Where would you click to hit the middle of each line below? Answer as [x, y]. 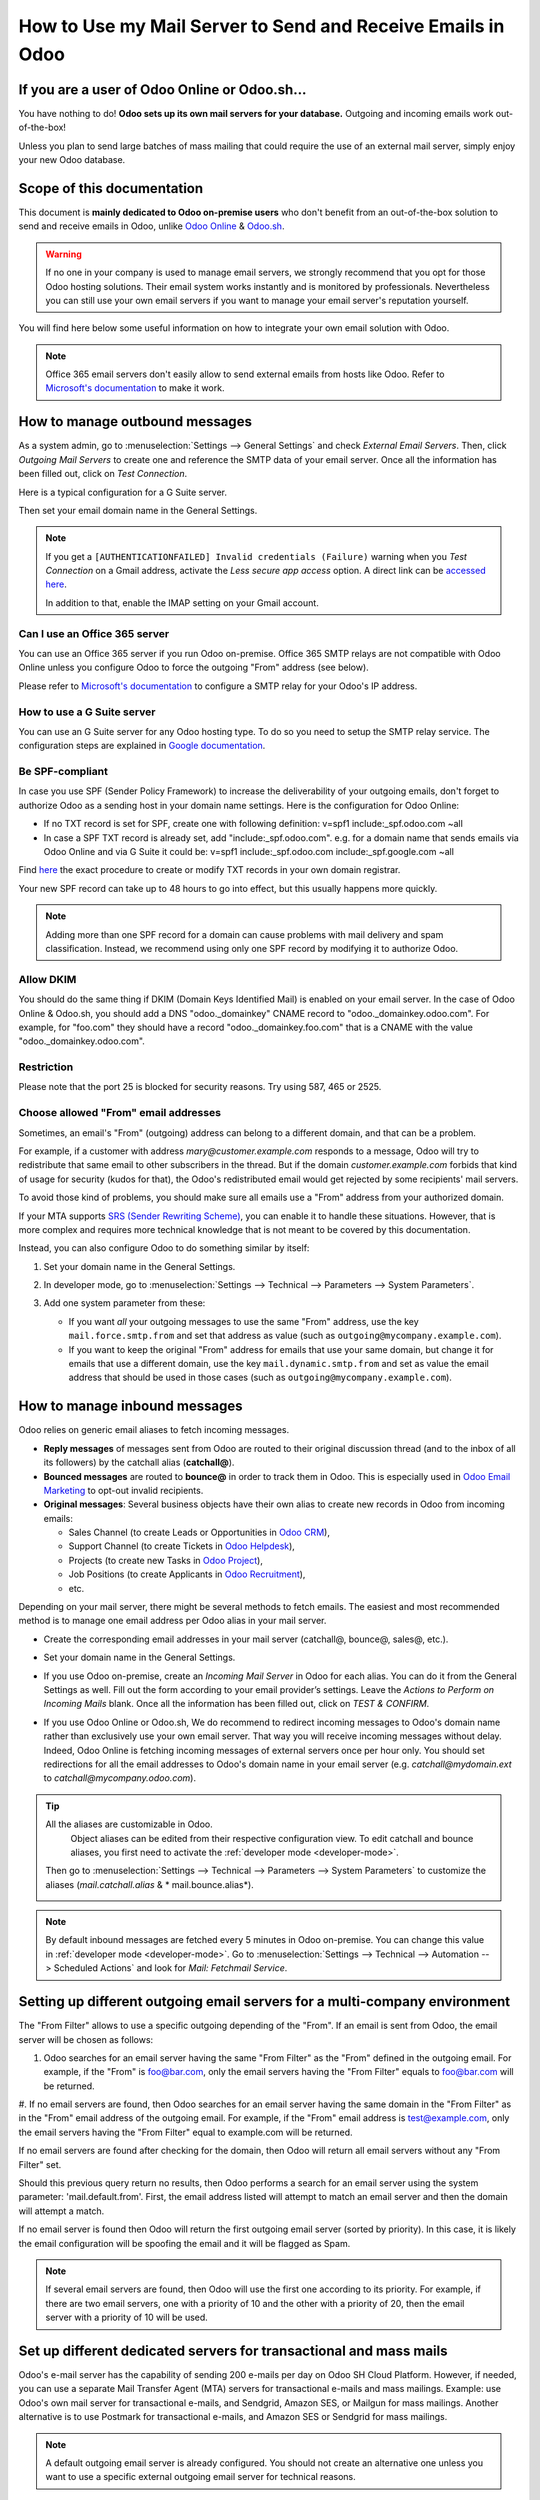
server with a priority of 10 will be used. [127, 2317]
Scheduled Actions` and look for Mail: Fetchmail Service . [170, 1968]
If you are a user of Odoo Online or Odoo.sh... [162, 89]
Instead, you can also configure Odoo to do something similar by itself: [164, 1248]
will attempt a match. [61, 2211]
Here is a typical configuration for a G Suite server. [123, 492]
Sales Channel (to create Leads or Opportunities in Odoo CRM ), [199, 1532]
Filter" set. [40, 2164]
